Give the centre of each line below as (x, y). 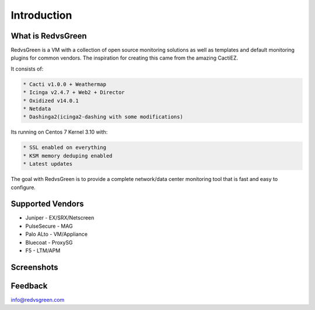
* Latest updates (48, 164)
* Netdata (37, 109)
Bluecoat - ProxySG (49, 242)
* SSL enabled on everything (65, 148)
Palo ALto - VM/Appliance (56, 234)
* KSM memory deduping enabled (68, 156)
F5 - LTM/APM (43, 250)
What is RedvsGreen (49, 36)
